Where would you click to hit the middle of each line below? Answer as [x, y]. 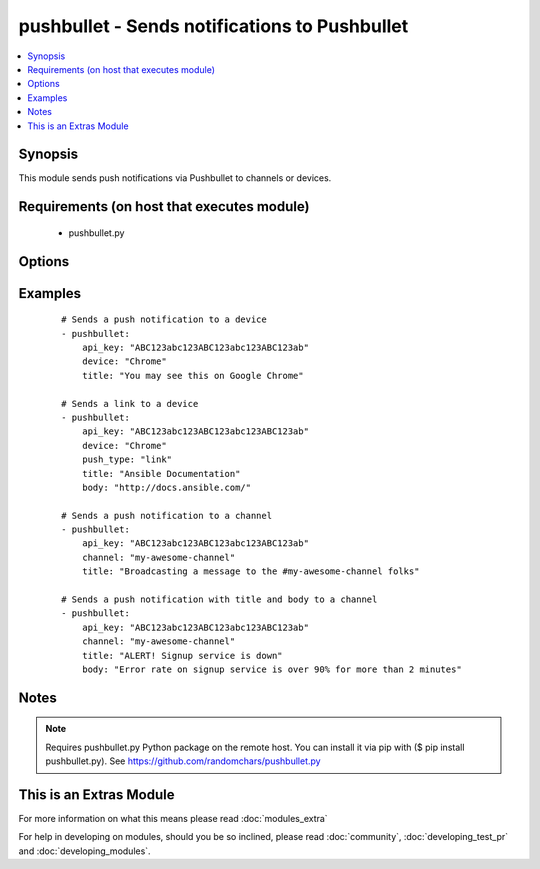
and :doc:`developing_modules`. [84, 851]
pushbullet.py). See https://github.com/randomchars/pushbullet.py [183, 761]
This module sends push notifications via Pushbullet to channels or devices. [175, 178]
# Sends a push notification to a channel [167, 515]
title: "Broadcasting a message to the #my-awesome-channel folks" [250, 571]
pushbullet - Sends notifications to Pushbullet [213, 26]
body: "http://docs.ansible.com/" [166, 487]
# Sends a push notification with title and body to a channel [219, 599]
